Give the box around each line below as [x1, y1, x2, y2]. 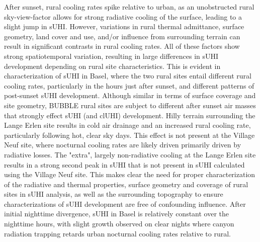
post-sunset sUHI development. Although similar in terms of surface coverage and [4, 90, 256, 101]
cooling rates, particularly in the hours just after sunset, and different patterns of [4, 80, 254, 91]
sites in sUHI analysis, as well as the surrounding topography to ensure [4, 189, 223, 199]
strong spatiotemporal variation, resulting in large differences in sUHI [4, 50, 219, 61]
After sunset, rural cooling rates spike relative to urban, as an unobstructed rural [4, 2, 254, 12]
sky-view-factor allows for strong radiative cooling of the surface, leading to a [4, 11, 242, 22]
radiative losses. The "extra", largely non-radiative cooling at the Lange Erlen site [4, 149, 256, 159]
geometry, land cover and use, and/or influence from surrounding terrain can [4, 31, 240, 41]
